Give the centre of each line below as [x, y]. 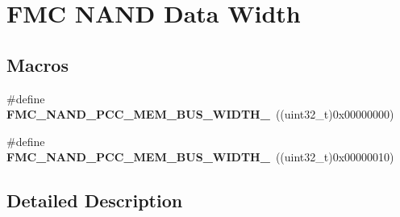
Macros [37, 64]
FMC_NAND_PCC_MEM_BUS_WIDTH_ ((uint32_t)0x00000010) [200, 157]
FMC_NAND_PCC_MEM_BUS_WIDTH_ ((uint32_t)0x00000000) [200, 114]
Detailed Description [95, 200]
